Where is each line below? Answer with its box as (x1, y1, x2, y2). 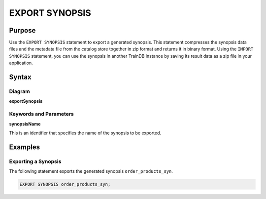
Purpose (9, 26, 36, 35)
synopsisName (9, 121, 41, 127)
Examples (9, 143, 40, 151)
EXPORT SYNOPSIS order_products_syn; (19, 182, 111, 187)
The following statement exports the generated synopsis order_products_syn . (9, 168, 173, 174)
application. (9, 60, 33, 66)
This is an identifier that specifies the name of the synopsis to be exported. (9, 130, 162, 136)
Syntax (9, 73, 32, 81)
